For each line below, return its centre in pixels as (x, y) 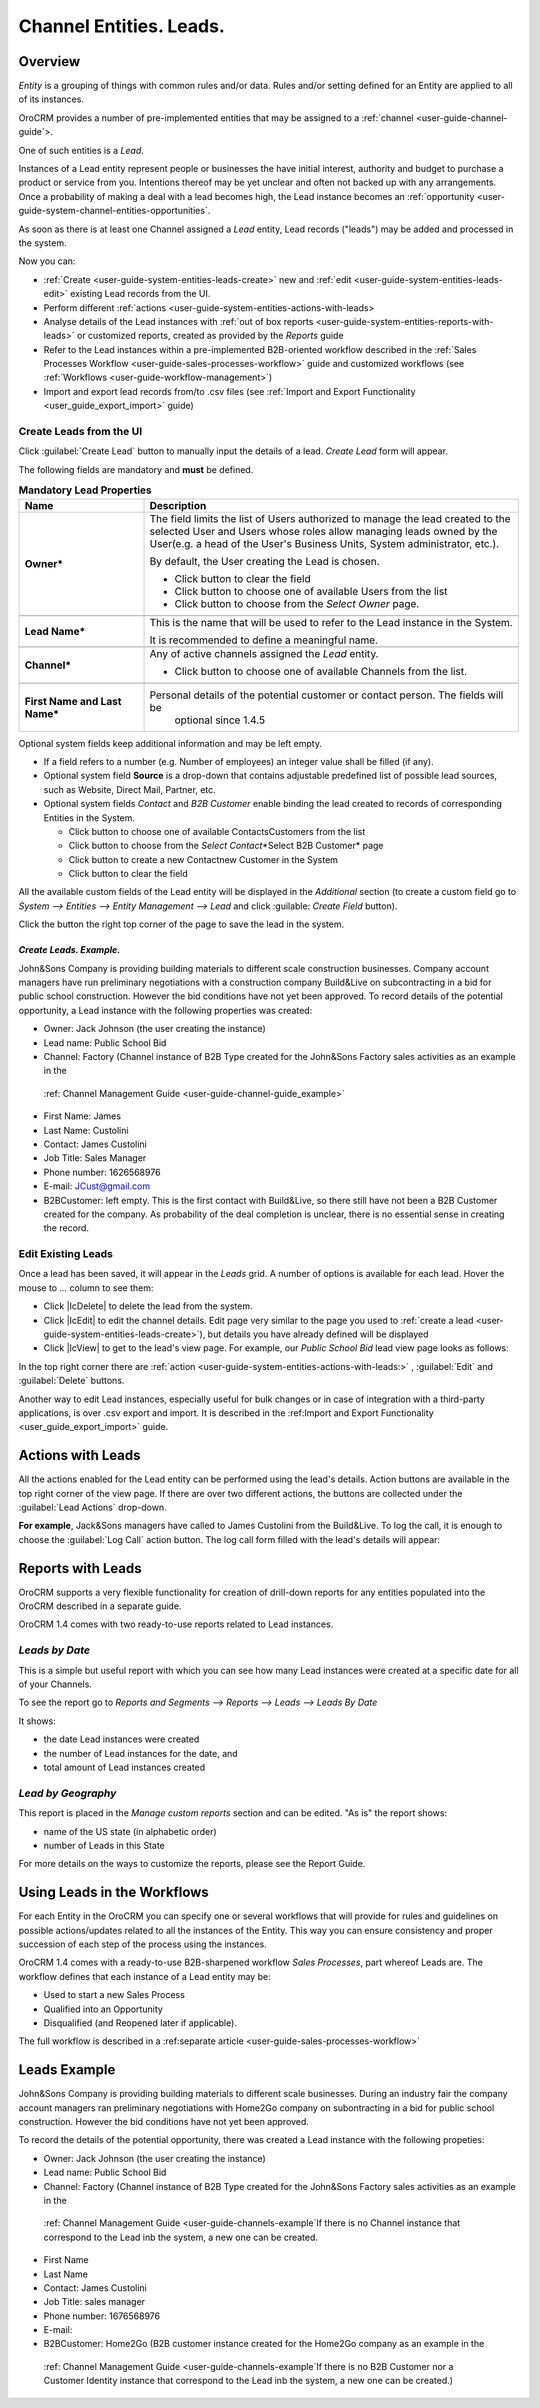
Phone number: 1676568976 (101, 2316)
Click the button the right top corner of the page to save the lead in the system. (181, 924)
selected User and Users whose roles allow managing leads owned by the (323, 531)
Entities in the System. (89, 817)
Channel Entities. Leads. (121, 26)
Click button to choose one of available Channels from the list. (321, 671)
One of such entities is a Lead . (81, 150)
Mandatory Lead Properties (85, 490)
